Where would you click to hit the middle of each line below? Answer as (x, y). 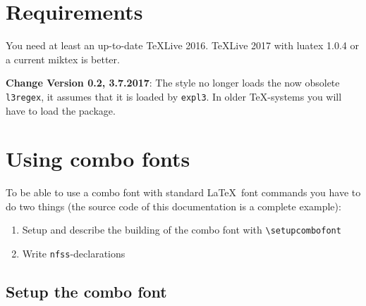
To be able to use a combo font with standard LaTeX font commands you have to (183, 192)
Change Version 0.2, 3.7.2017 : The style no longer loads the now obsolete (173, 83)
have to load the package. (61, 110)
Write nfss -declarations (74, 254)
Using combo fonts (98, 159)
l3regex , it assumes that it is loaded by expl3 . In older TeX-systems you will (174, 96)
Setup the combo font (86, 292)
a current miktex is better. (63, 59)
